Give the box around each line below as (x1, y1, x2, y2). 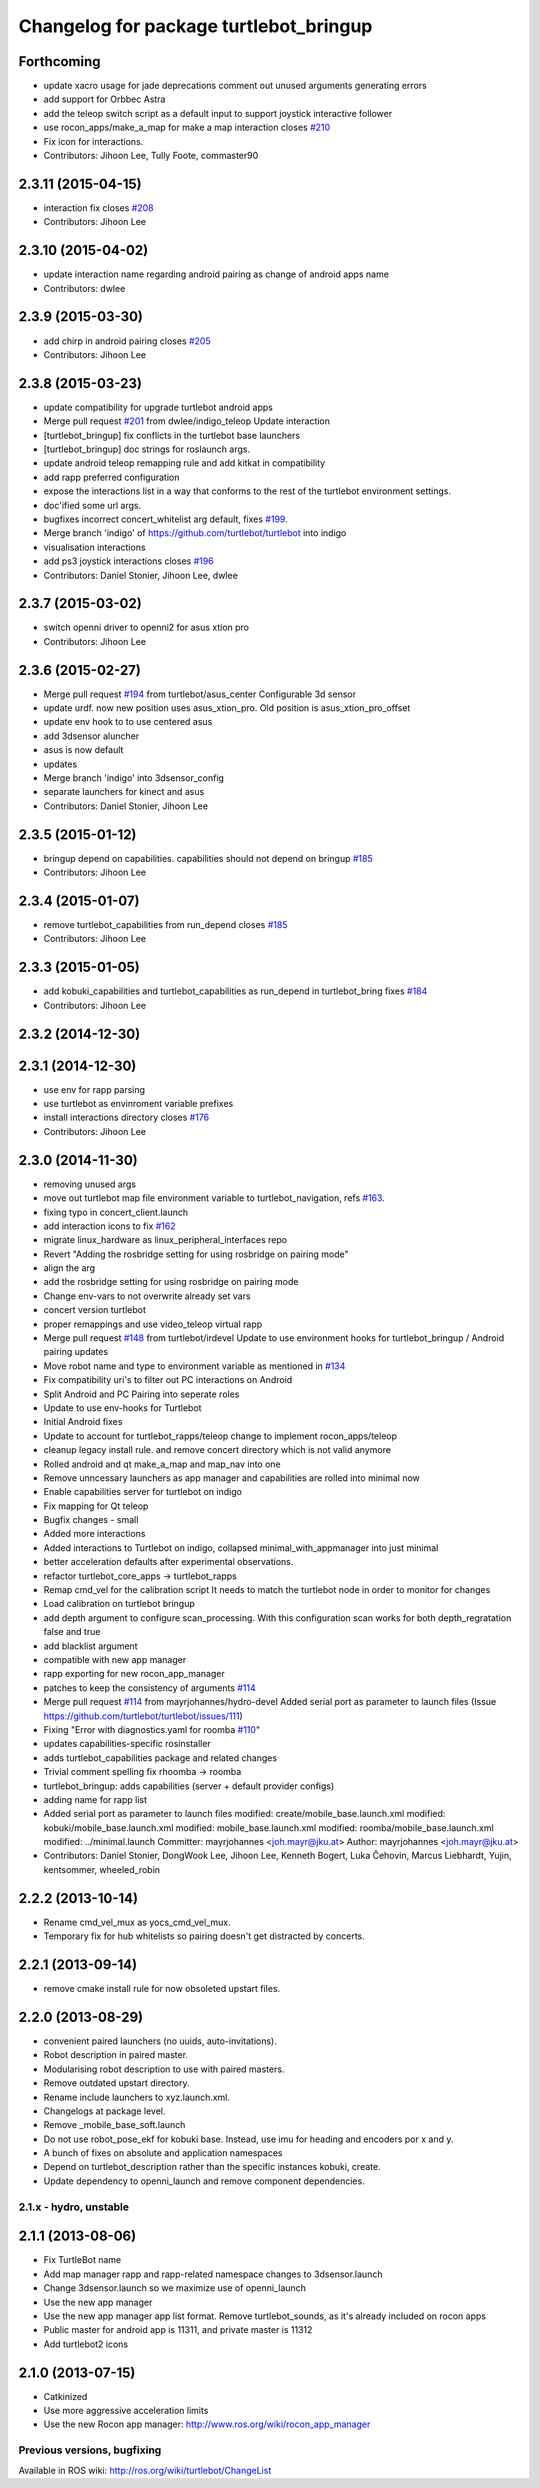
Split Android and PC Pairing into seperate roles (43, 1388, 240, 1400)
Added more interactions (43, 1528, 146, 1540)
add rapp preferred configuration (43, 471, 180, 483)
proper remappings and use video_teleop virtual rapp (43, 1318, 263, 1330)
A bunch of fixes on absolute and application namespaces (43, 2147, 283, 2159)
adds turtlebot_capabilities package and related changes (43, 1751, 278, 1764)
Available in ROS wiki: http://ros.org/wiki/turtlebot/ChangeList (18, 2464, 272, 2476)
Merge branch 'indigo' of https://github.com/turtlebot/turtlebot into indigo (43, 527, 347, 539)
